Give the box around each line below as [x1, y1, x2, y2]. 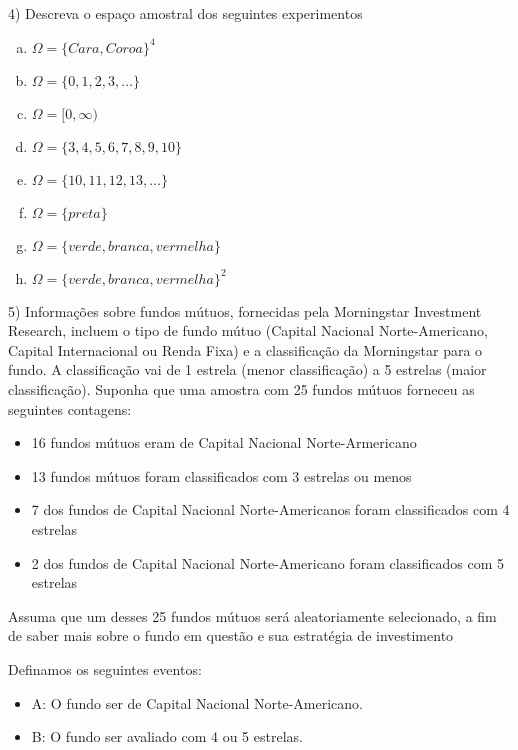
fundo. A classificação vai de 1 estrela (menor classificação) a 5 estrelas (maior [8, 359, 487, 380]
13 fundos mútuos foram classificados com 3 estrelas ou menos [31, 465, 412, 486]
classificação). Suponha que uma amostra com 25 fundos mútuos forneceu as [8, 378, 475, 399]
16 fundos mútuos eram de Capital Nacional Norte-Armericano [31, 432, 417, 453]
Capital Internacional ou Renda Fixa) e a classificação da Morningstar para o [8, 339, 483, 360]
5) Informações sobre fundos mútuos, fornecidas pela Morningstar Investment [8, 300, 482, 321]
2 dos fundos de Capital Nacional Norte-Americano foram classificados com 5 [31, 552, 504, 573]
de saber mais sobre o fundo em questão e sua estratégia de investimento [8, 625, 454, 646]
